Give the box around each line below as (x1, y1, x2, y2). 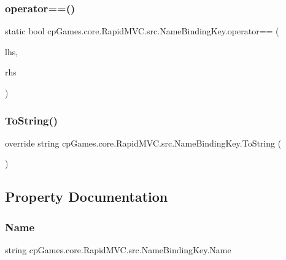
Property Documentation (5, 187, 168, 206)
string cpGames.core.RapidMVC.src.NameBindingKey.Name (5, 243, 231, 256)
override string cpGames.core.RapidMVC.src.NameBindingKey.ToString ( (5, 136, 282, 149)
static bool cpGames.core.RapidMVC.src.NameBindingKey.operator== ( (5, 25, 279, 37)
